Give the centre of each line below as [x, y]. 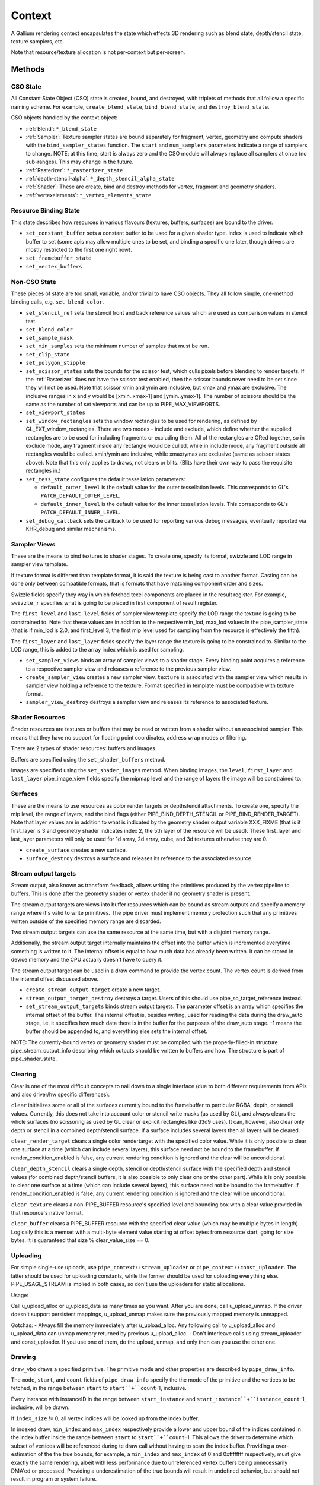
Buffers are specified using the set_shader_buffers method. [88, 759]
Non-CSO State [33, 282]
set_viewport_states [56, 413]
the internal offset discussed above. [55, 979]
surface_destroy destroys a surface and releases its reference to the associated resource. [139, 858]
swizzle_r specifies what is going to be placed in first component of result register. [114, 603]
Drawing [23, 1357]
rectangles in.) [44, 471]
